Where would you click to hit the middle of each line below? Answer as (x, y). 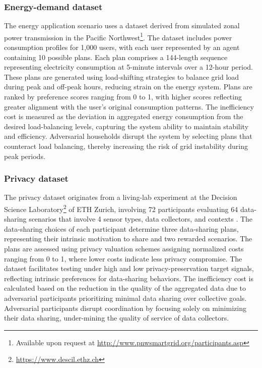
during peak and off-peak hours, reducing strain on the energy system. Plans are (128, 87)
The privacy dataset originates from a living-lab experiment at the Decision (121, 197)
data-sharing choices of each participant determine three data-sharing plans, (121, 228)
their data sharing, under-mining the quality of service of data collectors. (117, 318)
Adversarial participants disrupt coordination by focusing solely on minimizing (125, 308)
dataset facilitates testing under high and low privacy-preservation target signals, (129, 268)
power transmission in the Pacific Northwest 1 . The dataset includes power (118, 36)
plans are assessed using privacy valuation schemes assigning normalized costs (124, 249)
